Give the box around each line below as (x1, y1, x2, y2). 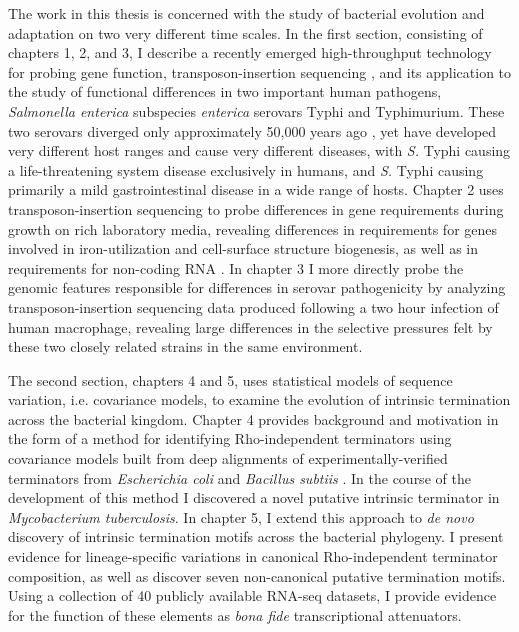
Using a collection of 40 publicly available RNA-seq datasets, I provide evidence (8, 585, 497, 606)
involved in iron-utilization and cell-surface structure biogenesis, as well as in (8, 238, 479, 259)
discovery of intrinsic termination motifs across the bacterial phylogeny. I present (8, 526, 504, 547)
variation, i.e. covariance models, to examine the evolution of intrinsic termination (8, 389, 511, 410)
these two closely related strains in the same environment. (8, 336, 363, 357)
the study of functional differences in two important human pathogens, (8, 81, 442, 102)
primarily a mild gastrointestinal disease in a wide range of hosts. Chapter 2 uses (8, 179, 504, 200)
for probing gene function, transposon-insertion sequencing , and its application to (8, 61, 512, 82)
